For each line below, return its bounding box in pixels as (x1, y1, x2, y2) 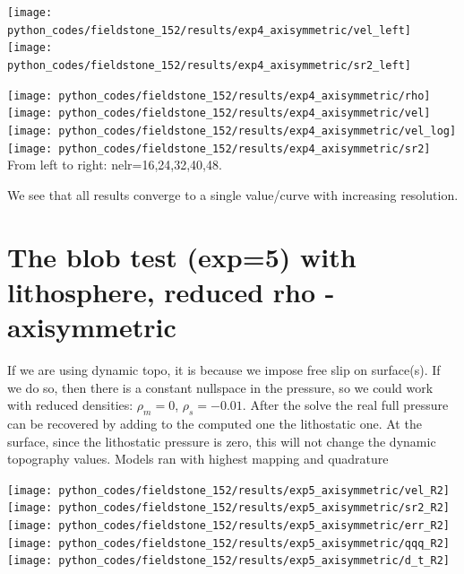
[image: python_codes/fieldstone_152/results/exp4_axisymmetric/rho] (7, 89, 431, 102)
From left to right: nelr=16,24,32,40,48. (7, 155, 222, 174)
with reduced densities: (7, 396, 133, 414)
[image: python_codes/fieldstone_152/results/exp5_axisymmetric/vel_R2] (7, 483, 450, 497)
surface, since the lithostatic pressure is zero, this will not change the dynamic (7, 431, 436, 450)
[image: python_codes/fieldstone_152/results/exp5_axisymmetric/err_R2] (7, 519, 450, 533)
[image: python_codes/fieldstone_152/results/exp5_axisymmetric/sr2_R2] (7, 501, 450, 515)
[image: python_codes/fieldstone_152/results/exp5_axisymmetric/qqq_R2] (7, 536, 450, 550)
